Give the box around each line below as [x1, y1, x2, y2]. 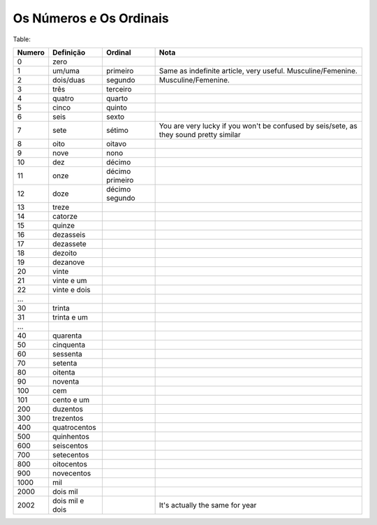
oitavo [105, 138, 127, 148]
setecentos [52, 450, 89, 459]
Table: [13, 35, 31, 43]
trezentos [52, 413, 84, 423]
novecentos [52, 468, 91, 478]
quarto [105, 93, 128, 103]
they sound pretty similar [158, 129, 241, 139]
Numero [17, 48, 45, 57]
